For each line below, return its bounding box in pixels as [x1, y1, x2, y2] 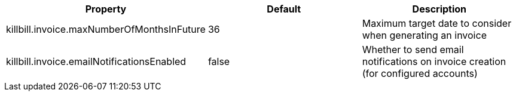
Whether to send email [362, 44, 464, 55]
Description [412, 3, 467, 15]
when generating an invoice [362, 29, 487, 41]
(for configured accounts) [362, 67, 478, 79]
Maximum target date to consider [362, 17, 512, 29]
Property [85, 3, 127, 15]
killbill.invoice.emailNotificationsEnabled [6, 55, 187, 67]
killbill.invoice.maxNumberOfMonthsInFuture [6, 23, 206, 35]
